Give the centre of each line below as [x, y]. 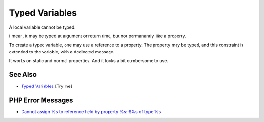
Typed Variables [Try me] [47, 86]
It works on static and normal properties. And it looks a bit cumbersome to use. [89, 61]
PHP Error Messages [41, 100]
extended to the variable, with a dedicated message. [62, 52]
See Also [23, 75]
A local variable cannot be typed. [42, 27]
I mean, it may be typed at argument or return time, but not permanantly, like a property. [98, 36]
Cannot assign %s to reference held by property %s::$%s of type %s [91, 111]
